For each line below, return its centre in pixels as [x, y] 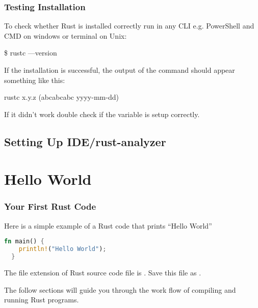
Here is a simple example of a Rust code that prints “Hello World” [108, 225]
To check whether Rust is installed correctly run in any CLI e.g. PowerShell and [129, 26]
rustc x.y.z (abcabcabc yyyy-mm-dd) [61, 97]
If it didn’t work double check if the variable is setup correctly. [102, 114]
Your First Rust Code [50, 206]
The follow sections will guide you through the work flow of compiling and [120, 289]
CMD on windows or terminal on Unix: [66, 35]
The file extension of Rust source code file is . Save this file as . [103, 272]
